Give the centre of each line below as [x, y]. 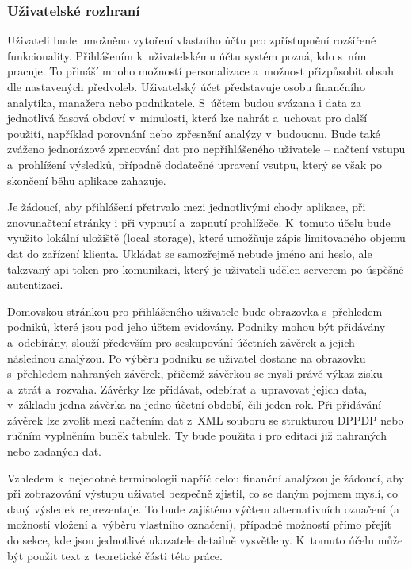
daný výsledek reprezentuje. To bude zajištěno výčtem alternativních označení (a [203, 508]
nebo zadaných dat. [55, 451]
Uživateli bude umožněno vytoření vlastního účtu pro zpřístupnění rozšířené [192, 40]
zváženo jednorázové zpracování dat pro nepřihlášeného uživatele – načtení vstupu [206, 149]
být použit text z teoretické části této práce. [115, 555]
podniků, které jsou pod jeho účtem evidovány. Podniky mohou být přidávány [196, 327]
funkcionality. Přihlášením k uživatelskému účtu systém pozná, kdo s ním [187, 55]
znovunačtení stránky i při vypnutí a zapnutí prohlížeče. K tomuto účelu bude [199, 222]
